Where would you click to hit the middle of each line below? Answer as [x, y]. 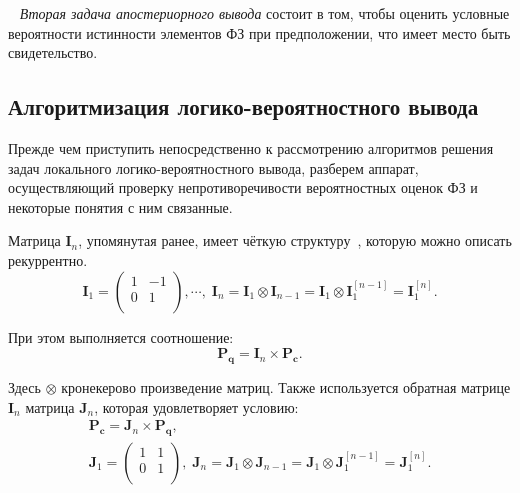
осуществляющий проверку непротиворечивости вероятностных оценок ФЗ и [243, 187]
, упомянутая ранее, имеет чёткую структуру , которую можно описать [295, 240]
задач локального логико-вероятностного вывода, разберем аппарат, [213, 167]
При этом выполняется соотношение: [121, 336]
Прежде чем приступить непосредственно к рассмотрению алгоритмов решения [251, 147]
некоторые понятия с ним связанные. [120, 206]
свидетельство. [53, 52]
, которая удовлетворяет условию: [196, 406]
